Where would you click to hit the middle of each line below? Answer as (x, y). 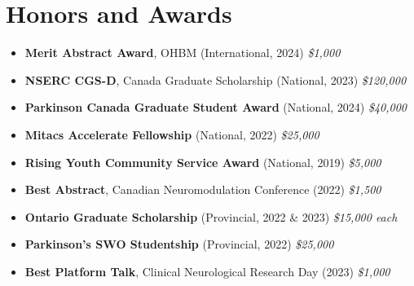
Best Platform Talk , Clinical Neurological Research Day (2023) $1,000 (207, 271)
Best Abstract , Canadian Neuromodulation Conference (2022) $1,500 (203, 189)
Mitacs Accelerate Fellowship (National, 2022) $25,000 (172, 134)
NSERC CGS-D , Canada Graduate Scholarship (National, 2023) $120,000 (216, 79)
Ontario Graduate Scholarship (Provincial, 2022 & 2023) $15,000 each (211, 216)
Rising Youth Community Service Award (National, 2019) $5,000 (203, 162)
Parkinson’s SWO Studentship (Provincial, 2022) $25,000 (179, 244)
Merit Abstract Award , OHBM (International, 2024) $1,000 (183, 53)
